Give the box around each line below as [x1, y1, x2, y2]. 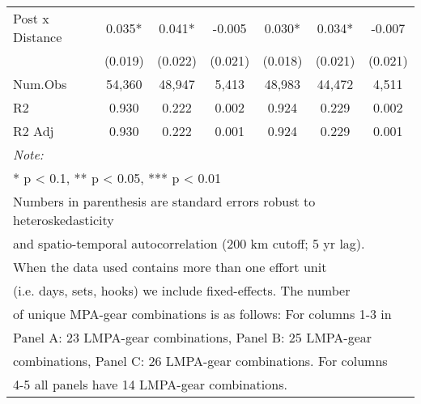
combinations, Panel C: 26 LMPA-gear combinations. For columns [13, 351, 388, 370]
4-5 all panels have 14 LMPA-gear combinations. [13, 375, 287, 393]
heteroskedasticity [13, 211, 114, 229]
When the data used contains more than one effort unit [13, 257, 327, 276]
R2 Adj [13, 121, 54, 140]
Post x [13, 9, 49, 28]
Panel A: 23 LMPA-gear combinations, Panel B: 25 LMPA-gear [13, 328, 372, 347]
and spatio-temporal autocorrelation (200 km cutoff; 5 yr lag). [13, 234, 365, 253]
